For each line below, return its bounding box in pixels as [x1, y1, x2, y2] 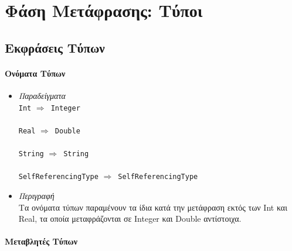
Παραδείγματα [18, 89, 66, 101]
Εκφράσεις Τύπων [5, 38, 105, 56]
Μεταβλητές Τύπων [5, 235, 78, 247]
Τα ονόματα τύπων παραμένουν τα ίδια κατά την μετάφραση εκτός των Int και [18, 201, 287, 213]
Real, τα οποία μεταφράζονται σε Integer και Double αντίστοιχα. [18, 212, 242, 225]
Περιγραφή [18, 189, 55, 201]
